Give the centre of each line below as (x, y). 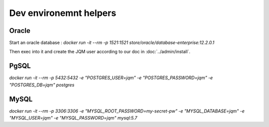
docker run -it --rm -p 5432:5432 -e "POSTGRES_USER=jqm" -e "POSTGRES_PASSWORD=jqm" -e (111, 78)
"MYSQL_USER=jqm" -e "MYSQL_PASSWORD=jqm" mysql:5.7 (73, 118)
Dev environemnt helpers (63, 13)
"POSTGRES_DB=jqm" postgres (42, 85)
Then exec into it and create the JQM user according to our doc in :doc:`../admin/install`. (100, 52)
